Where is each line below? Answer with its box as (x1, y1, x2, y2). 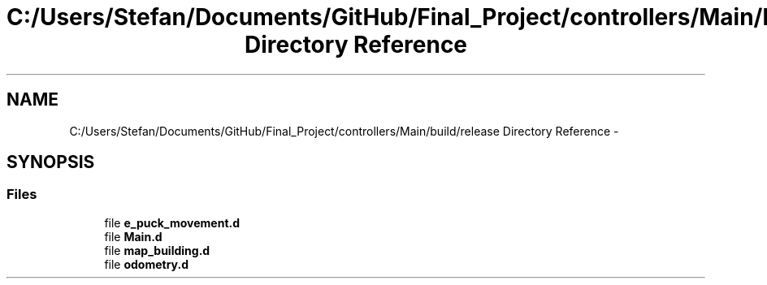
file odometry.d (104, 257, 189, 271)
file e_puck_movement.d (104, 215, 240, 230)
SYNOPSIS (6, 152, 95, 173)
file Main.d (104, 229, 162, 244)
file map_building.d (104, 243, 210, 257)
